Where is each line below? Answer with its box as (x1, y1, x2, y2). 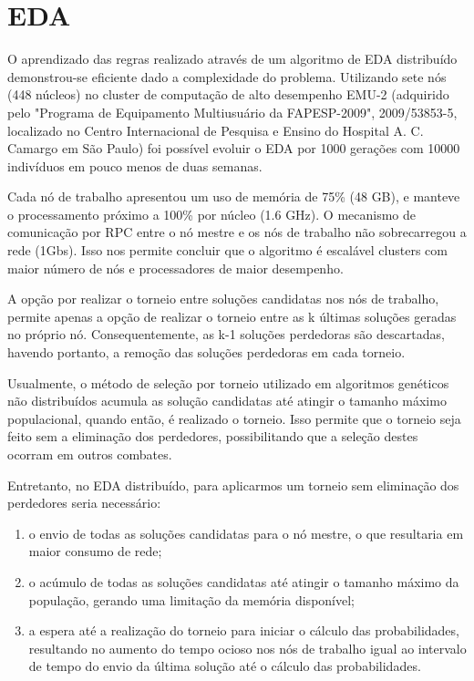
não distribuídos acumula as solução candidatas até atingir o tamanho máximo (7, 391, 447, 410)
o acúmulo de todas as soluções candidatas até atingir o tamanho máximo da (28, 572, 459, 591)
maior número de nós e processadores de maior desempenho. (7, 258, 344, 277)
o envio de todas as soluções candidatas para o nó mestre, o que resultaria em (28, 523, 464, 542)
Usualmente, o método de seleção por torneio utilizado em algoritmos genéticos (7, 373, 449, 392)
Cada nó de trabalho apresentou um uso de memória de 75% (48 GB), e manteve (7, 187, 460, 206)
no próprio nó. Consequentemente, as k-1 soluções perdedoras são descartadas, (7, 325, 445, 344)
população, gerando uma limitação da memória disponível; (28, 590, 355, 609)
